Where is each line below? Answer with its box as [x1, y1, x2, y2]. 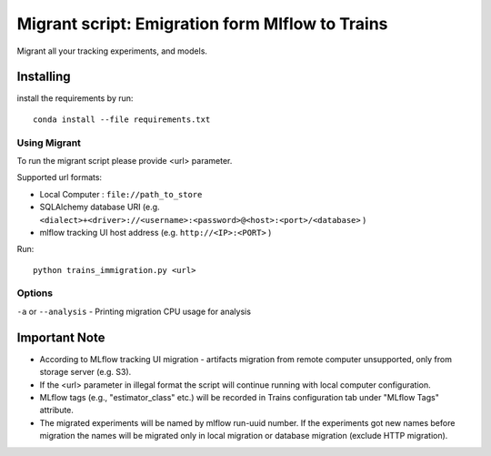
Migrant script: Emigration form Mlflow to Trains [16, 14, 388, 34]
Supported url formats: [16, 172, 103, 183]
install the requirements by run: [16, 93, 134, 104]
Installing [16, 69, 72, 85]
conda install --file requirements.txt [33, 114, 211, 125]
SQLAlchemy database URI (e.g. [39, 201, 160, 213]
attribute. [39, 405, 75, 416]
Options [16, 287, 54, 299]
